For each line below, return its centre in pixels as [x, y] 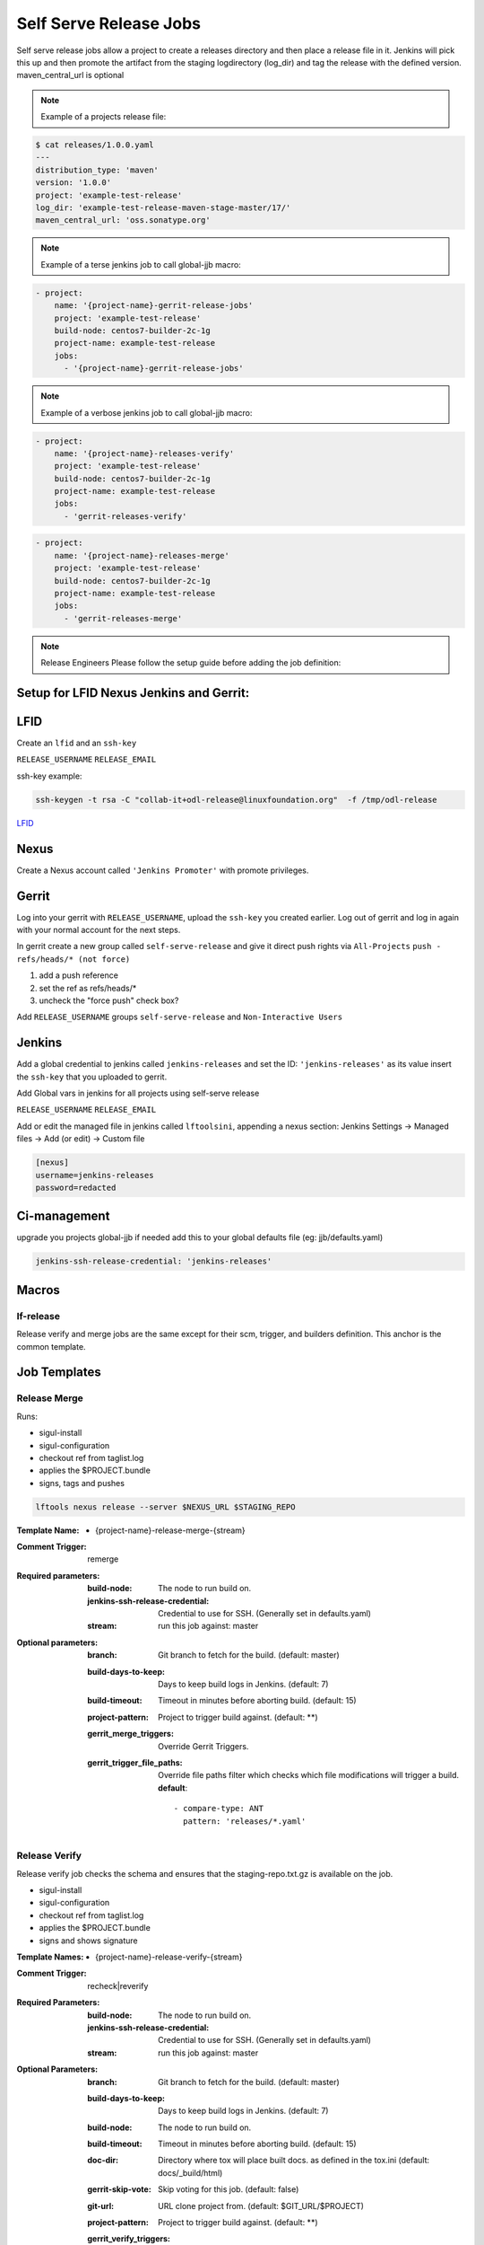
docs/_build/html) [190, 2172]
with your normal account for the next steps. [99, 930]
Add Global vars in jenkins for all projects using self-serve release [138, 1093]
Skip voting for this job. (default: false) [229, 2189]
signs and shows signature [88, 1941]
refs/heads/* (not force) [73, 959]
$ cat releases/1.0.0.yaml [95, 145]
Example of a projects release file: [104, 117]
